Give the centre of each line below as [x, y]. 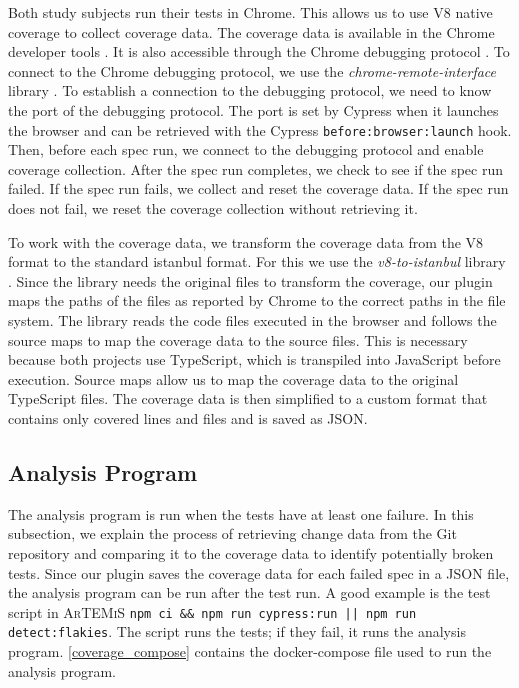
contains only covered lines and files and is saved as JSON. [188, 417]
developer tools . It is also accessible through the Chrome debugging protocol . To [259, 51]
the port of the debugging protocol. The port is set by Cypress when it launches [253, 109]
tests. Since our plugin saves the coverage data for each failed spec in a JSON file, [259, 572]
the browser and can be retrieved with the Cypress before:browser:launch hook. [260, 129]
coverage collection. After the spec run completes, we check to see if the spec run [256, 168]
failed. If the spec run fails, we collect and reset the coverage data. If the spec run [258, 188]
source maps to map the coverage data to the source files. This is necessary [238, 339]
